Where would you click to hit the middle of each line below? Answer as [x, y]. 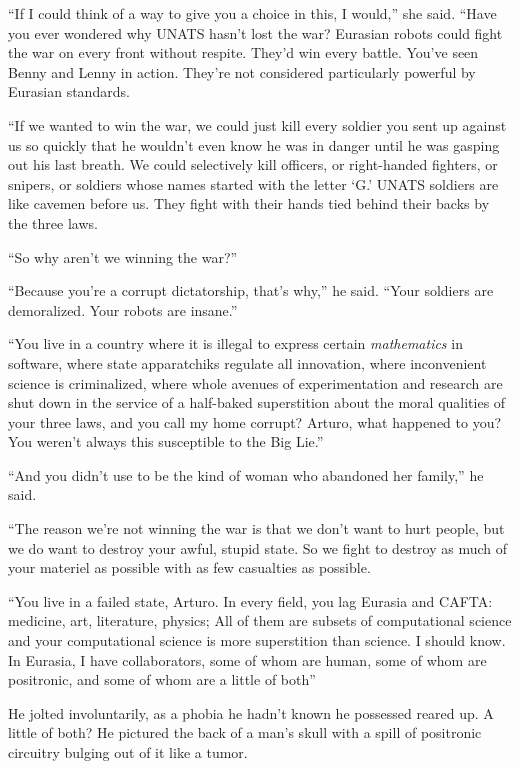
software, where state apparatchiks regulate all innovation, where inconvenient [247, 362]
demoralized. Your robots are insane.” [123, 309]
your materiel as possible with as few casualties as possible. [189, 567]
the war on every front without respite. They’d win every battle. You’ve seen [243, 52]
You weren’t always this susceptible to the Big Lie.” [166, 441]
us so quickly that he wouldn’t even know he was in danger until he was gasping [254, 144]
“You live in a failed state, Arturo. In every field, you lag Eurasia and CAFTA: [250, 600]
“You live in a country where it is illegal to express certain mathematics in [235, 343]
